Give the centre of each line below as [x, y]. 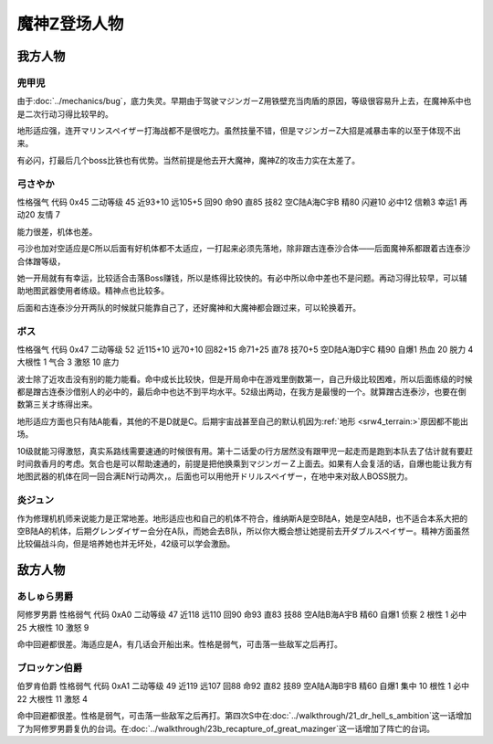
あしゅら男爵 [45, 597]
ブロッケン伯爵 [50, 668]
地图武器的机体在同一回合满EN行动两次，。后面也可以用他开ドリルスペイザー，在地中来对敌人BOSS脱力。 [215, 476]
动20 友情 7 [39, 215]
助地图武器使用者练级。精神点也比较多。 [93, 291]
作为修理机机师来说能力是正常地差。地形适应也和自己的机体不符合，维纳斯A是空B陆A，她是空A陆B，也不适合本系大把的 [242, 518]
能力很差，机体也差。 [57, 231]
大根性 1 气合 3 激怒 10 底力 [68, 362]
